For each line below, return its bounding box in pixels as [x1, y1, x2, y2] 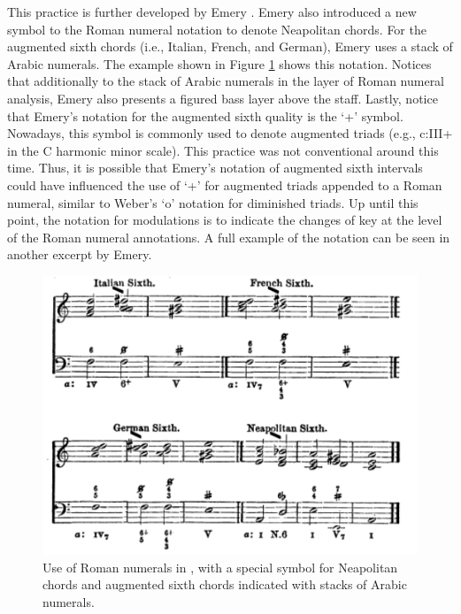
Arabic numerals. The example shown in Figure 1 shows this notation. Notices [7, 54, 432, 73]
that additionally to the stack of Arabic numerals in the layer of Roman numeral [7, 72, 445, 90]
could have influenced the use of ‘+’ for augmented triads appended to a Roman [7, 175, 442, 194]
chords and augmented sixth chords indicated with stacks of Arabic [42, 575, 407, 594]
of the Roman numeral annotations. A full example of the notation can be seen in [7, 227, 450, 246]
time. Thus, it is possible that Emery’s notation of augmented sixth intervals [7, 158, 423, 177]
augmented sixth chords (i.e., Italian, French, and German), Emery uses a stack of [7, 37, 453, 56]
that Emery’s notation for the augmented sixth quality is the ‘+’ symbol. [7, 106, 403, 125]
